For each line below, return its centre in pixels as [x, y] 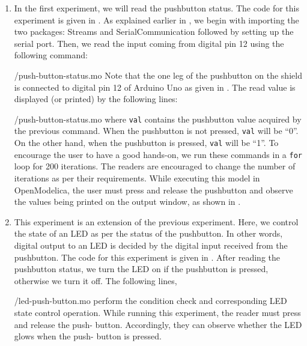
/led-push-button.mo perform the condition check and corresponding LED [150, 301]
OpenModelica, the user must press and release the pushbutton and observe [153, 190]
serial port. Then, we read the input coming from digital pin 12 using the [149, 43]
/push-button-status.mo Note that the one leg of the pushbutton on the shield [158, 75]
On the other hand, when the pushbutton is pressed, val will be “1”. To [146, 143]
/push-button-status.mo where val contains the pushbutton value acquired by [158, 119]
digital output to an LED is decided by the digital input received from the [151, 245]
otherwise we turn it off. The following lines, [96, 280]
